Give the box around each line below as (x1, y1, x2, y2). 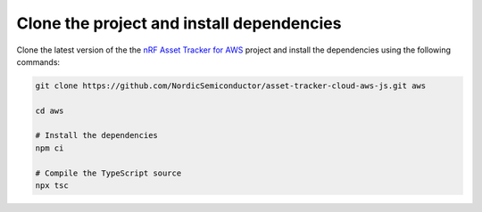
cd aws (35, 105, 64, 116)
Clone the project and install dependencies (16, 13, 342, 33)
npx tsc (35, 181, 69, 191)
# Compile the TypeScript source (35, 167, 182, 178)
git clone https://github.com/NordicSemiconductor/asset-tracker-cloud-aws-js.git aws (35, 80, 427, 91)
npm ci (35, 143, 64, 153)
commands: (16, 56, 61, 67)
